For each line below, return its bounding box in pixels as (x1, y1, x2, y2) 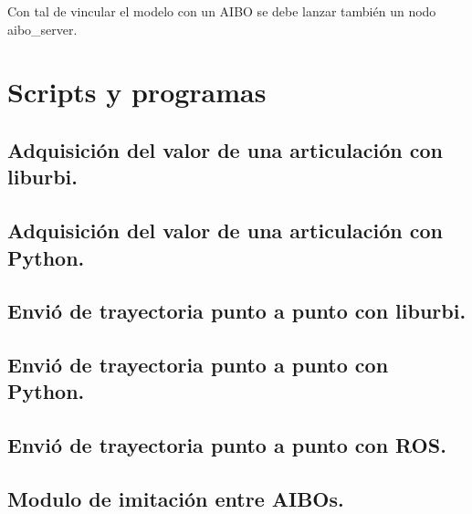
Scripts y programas (7, 73, 267, 110)
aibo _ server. (7, 19, 78, 38)
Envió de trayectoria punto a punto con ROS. (7, 431, 446, 459)
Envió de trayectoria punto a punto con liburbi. (7, 297, 467, 325)
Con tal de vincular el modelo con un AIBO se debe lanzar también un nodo (7, 2, 436, 20)
